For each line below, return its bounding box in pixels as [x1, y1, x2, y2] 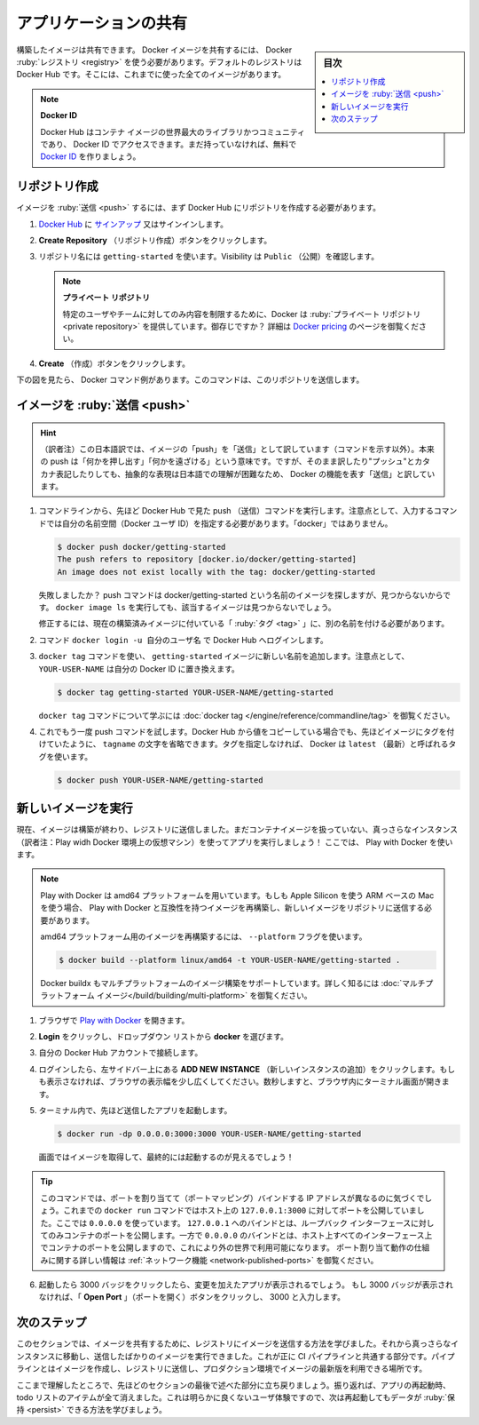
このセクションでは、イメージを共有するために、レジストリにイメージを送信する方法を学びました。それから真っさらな [16, 1338, 452, 1349]
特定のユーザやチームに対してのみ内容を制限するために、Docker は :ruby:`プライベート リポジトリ [62, 308, 421, 319]
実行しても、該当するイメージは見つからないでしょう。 [135, 601, 336, 612]
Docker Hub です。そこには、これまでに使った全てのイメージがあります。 [16, 69, 287, 80]
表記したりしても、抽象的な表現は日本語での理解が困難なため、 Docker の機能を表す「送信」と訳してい [55, 468, 436, 479]
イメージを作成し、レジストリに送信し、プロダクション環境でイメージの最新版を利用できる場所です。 [54, 1364, 428, 1374]
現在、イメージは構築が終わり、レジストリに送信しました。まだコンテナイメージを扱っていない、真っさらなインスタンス [16, 824, 459, 835]
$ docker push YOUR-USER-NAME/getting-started [57, 775, 263, 785]
